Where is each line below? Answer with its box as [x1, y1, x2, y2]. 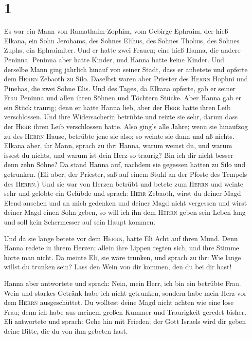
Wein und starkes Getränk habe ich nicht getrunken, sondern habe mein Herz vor [4, 287, 247, 298]
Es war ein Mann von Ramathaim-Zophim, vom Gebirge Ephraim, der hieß [4, 26, 228, 36]
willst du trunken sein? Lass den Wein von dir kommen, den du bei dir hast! [4, 262, 232, 272]
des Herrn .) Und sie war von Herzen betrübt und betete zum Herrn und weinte [4, 178, 243, 188]
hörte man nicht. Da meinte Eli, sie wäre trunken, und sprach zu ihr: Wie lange [4, 252, 241, 262]
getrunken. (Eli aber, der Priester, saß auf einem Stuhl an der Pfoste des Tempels [4, 169, 247, 179]
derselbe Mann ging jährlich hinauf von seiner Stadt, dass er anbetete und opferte [4, 64, 248, 74]
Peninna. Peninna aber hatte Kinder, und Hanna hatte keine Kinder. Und [4, 54, 224, 64]
